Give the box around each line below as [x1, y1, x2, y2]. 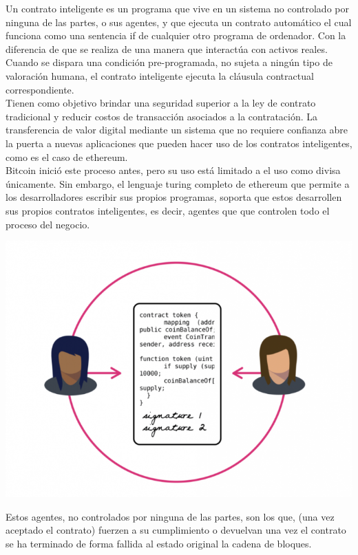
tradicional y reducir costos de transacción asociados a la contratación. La [6, 109, 318, 123]
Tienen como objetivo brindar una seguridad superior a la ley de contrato [6, 96, 316, 110]
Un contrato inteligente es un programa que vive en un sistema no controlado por [6, 1, 349, 15]
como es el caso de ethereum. [6, 149, 128, 164]
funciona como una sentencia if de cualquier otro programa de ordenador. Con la [6, 28, 346, 43]
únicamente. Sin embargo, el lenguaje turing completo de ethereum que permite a [6, 176, 350, 191]
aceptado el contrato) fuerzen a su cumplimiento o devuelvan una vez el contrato [6, 523, 346, 537]
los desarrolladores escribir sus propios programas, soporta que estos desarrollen [6, 190, 342, 204]
